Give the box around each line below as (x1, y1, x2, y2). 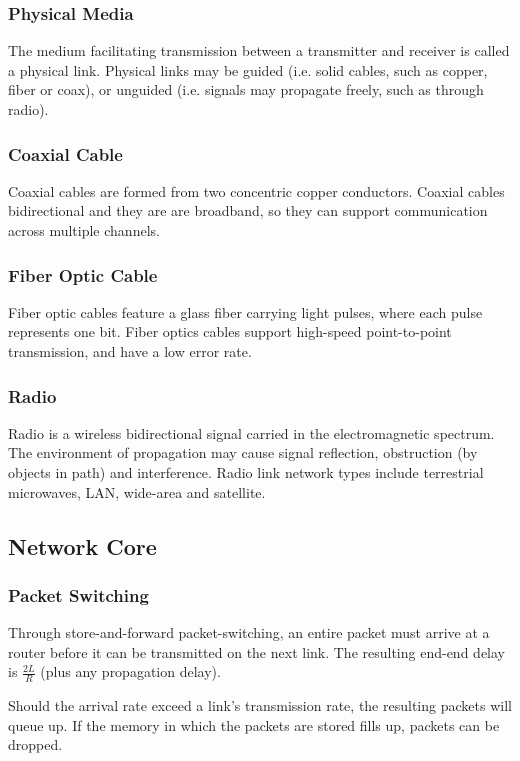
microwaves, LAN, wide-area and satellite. (8, 481, 266, 502)
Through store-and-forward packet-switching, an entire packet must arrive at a (8, 622, 490, 643)
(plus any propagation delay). (40, 661, 221, 682)
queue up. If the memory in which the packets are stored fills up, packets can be (8, 714, 500, 735)
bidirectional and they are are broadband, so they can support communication (8, 200, 488, 221)
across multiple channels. (8, 220, 160, 240)
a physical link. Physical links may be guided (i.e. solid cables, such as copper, (8, 59, 488, 80)
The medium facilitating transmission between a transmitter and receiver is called (8, 40, 510, 61)
